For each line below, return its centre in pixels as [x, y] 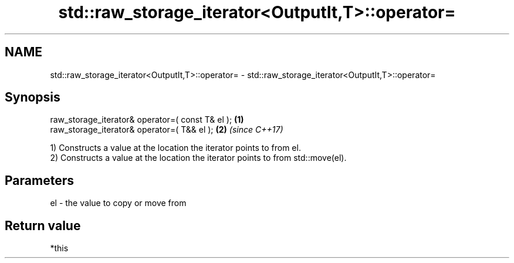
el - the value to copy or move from [118, 203]
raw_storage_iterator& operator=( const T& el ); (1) [147, 120]
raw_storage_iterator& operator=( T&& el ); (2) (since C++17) [167, 130]
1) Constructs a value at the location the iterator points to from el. [175, 148]
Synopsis [33, 97]
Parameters [39, 180]
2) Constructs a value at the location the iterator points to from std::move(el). [198, 158]
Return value [43, 225]
